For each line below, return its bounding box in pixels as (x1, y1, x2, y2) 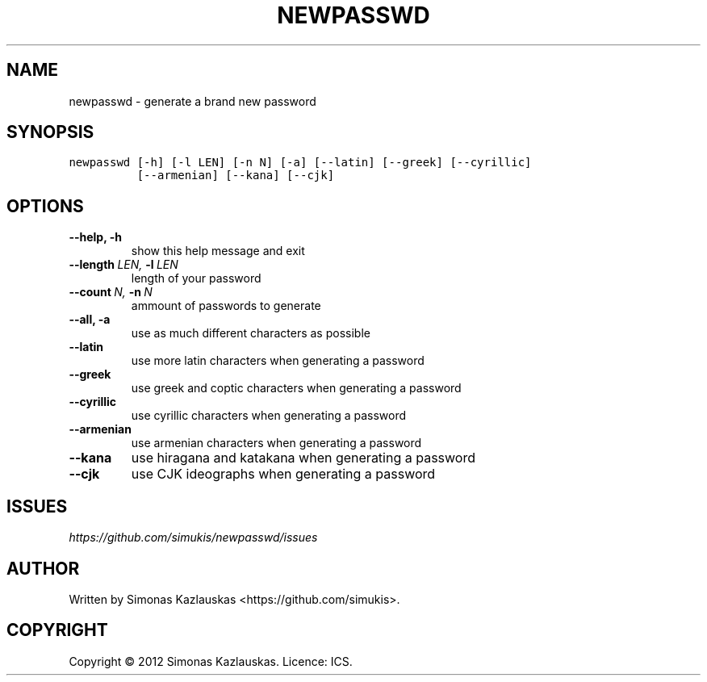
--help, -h (69, 230, 122, 245)
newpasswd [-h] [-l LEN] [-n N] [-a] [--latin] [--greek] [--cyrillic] (69, 156, 532, 169)
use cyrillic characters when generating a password (131, 408, 407, 423)
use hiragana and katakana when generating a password (131, 450, 475, 467)
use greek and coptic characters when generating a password (131, 381, 462, 395)
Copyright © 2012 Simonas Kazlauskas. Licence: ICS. (69, 654, 353, 668)
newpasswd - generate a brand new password (69, 94, 316, 108)
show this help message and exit (131, 244, 305, 258)
